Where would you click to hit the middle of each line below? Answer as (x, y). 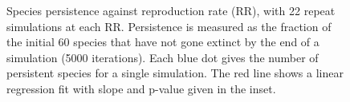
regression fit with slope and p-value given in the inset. (141, 88)
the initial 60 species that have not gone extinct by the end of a (163, 42)
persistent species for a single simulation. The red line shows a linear (175, 73)
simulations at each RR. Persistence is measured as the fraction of (169, 26)
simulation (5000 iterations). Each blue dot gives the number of (163, 57)
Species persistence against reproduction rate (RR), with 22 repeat (171, 10)
